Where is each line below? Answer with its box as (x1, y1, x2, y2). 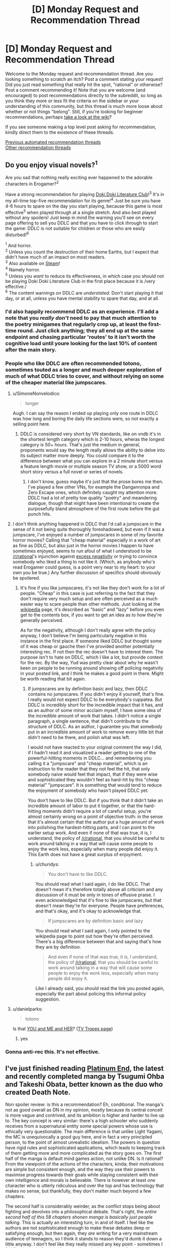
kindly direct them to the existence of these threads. (5, 129, 115, 135)
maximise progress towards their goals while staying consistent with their (5, 1172, 159, 1178)
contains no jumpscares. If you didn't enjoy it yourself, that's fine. (27, 691, 165, 697)
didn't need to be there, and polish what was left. (27, 734, 130, 741)
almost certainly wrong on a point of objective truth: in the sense (27, 813, 163, 820)
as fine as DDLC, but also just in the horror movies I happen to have (12, 543, 154, 549)
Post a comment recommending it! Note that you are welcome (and (5, 87, 146, 93)
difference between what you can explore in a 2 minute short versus (20, 458, 163, 464)
